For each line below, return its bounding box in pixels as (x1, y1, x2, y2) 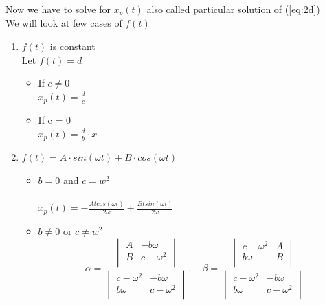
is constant (49, 39, 96, 54)
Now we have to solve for (5, 2, 111, 16)
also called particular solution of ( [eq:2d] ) (146, 2, 320, 16)
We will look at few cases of (5, 16, 122, 30)
